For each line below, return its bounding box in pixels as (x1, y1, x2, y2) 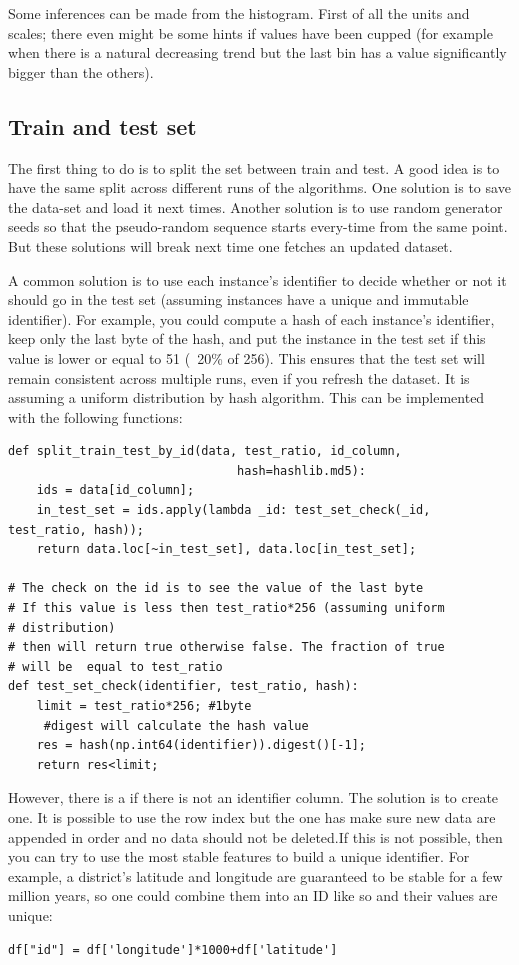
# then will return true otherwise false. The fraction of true (8, 640, 445, 655)
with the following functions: (8, 406, 183, 427)
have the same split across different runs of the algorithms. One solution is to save (8, 177, 511, 198)
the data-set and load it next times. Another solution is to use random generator (8, 196, 503, 217)
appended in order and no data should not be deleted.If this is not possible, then (8, 826, 503, 847)
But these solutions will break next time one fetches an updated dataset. (8, 235, 453, 256)
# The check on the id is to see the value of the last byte (8, 581, 424, 596)
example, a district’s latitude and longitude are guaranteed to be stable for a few (8, 865, 503, 886)
